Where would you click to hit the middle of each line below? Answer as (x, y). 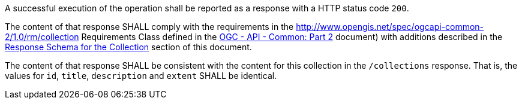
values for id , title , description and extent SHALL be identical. (141, 76)
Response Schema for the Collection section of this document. (128, 47)
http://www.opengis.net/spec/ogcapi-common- (390, 27)
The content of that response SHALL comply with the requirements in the (149, 27)
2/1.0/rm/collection (42, 37)
